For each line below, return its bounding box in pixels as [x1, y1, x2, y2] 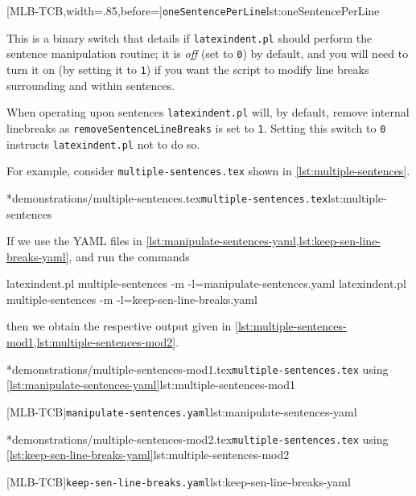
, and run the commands [68, 248, 190, 264]
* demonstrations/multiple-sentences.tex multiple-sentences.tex [6, 189, 328, 206]
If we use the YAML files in [6, 232, 142, 249]
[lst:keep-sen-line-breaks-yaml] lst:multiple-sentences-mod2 [6, 446, 290, 463]
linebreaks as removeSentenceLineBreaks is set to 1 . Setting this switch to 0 [6, 119, 386, 136]
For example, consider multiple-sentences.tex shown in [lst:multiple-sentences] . [6, 162, 410, 179]
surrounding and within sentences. [6, 76, 175, 93]
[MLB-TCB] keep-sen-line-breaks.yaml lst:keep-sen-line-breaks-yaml [6, 473, 351, 490]
